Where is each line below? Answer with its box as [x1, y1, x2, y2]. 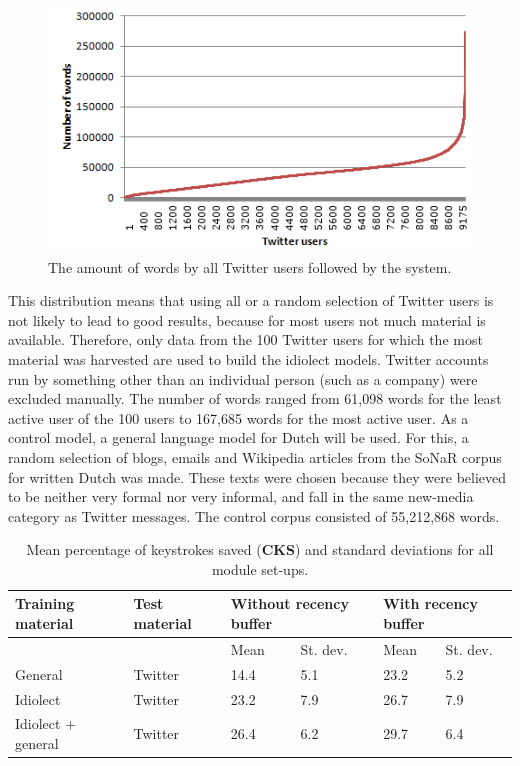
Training [15, 593, 75, 614]
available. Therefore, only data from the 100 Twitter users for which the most [8, 329, 483, 350]
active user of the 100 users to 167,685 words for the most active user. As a [8, 407, 469, 428]
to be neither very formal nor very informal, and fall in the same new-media [8, 486, 474, 507]
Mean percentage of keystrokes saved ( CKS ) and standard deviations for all [26, 539, 494, 560]
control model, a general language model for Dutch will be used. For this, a [8, 427, 469, 448]
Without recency [230, 593, 349, 614]
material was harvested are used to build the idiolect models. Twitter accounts [8, 348, 489, 369]
